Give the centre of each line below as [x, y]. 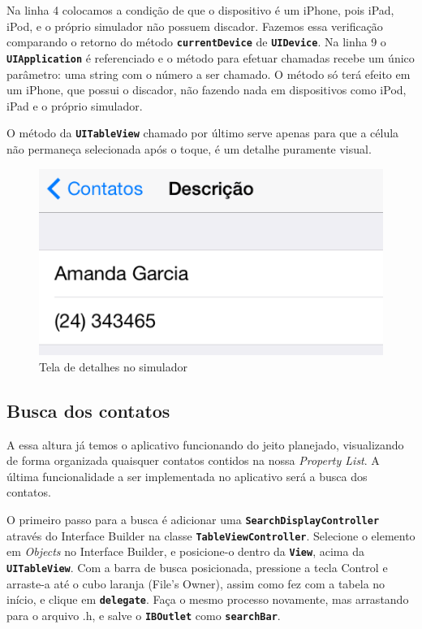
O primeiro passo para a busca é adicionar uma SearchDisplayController [193, 520]
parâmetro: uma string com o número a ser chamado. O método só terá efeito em [209, 74]
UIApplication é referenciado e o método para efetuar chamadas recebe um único [211, 57]
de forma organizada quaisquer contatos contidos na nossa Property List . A [193, 460]
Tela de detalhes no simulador [113, 366]
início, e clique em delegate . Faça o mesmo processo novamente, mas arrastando [208, 599]
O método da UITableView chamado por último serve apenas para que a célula [203, 133]
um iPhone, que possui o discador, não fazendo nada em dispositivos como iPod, [207, 90]
